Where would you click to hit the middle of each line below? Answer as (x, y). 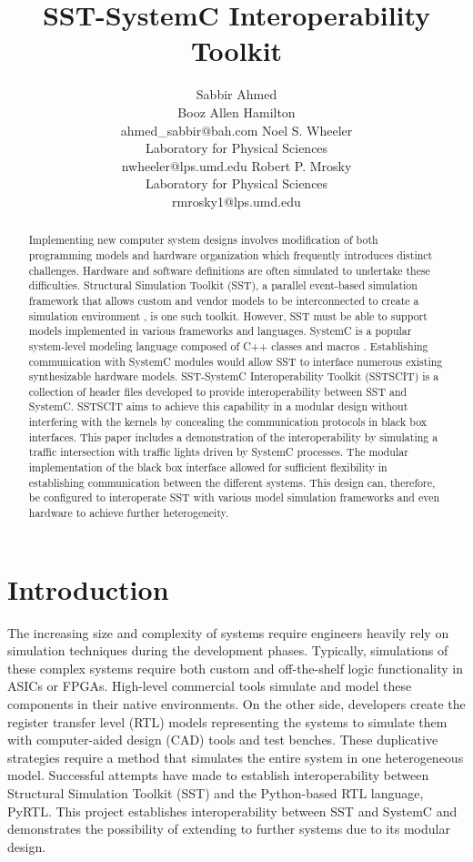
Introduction (88, 588)
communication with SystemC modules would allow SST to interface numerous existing (236, 361)
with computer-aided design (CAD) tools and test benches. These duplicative (223, 740)
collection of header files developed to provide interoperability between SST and (218, 391)
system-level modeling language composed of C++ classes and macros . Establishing (228, 345)
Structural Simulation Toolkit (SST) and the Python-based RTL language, (216, 793)
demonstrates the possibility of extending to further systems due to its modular (229, 829)
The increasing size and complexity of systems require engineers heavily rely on (228, 632)
